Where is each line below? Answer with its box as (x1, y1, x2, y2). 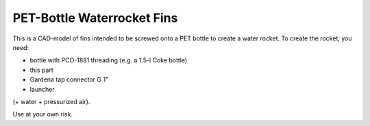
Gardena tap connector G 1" (29, 75, 109, 84)
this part (29, 66, 54, 74)
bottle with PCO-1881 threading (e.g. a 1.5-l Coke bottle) (29, 56, 188, 64)
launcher (29, 85, 55, 93)
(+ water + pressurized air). (12, 97, 90, 105)
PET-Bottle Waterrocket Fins (12, 10, 178, 25)
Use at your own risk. (12, 110, 73, 118)
